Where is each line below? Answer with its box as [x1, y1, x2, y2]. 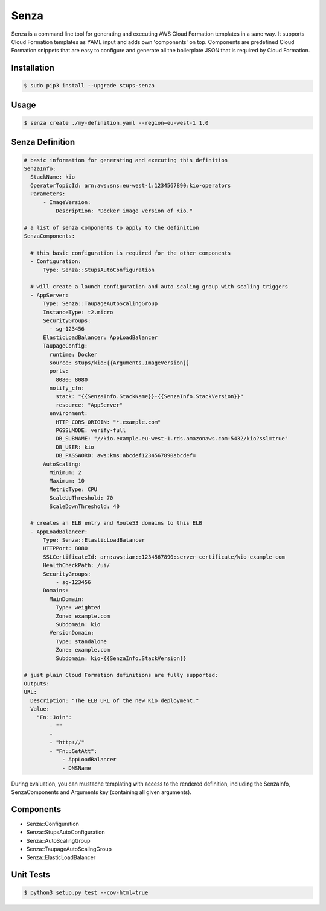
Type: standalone [55, 638, 107, 645]
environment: [49, 410, 88, 417]
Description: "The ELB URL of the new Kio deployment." [30, 697, 199, 704]
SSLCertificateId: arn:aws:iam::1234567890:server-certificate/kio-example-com [43, 553, 285, 560]
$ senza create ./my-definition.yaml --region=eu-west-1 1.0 [24, 119, 209, 126]
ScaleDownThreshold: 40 [49, 503, 120, 510]
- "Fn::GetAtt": [49, 748, 98, 754]
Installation [11, 63, 54, 73]
